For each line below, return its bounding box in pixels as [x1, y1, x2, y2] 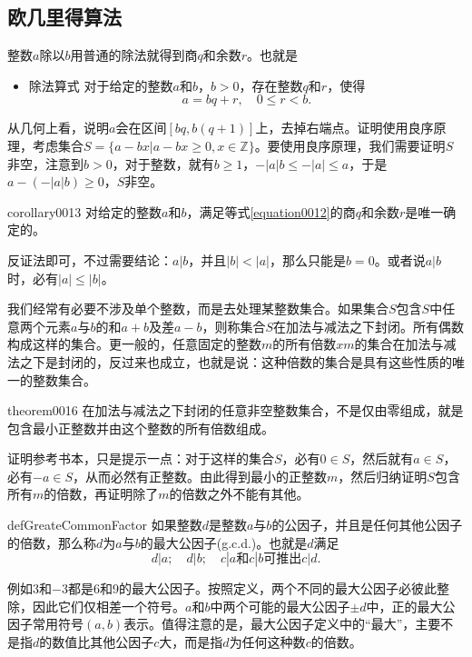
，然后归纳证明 [338, 466, 428, 485]
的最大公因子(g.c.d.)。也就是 [140, 533, 308, 552]
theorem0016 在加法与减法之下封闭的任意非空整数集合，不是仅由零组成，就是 [7, 401, 464, 420]
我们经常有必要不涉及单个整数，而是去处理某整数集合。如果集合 [7, 299, 388, 318]
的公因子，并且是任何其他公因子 [271, 515, 463, 534]
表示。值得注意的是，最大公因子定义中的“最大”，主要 [123, 614, 441, 633]
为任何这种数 [229, 632, 306, 652]
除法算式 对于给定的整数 [28, 75, 173, 95]
